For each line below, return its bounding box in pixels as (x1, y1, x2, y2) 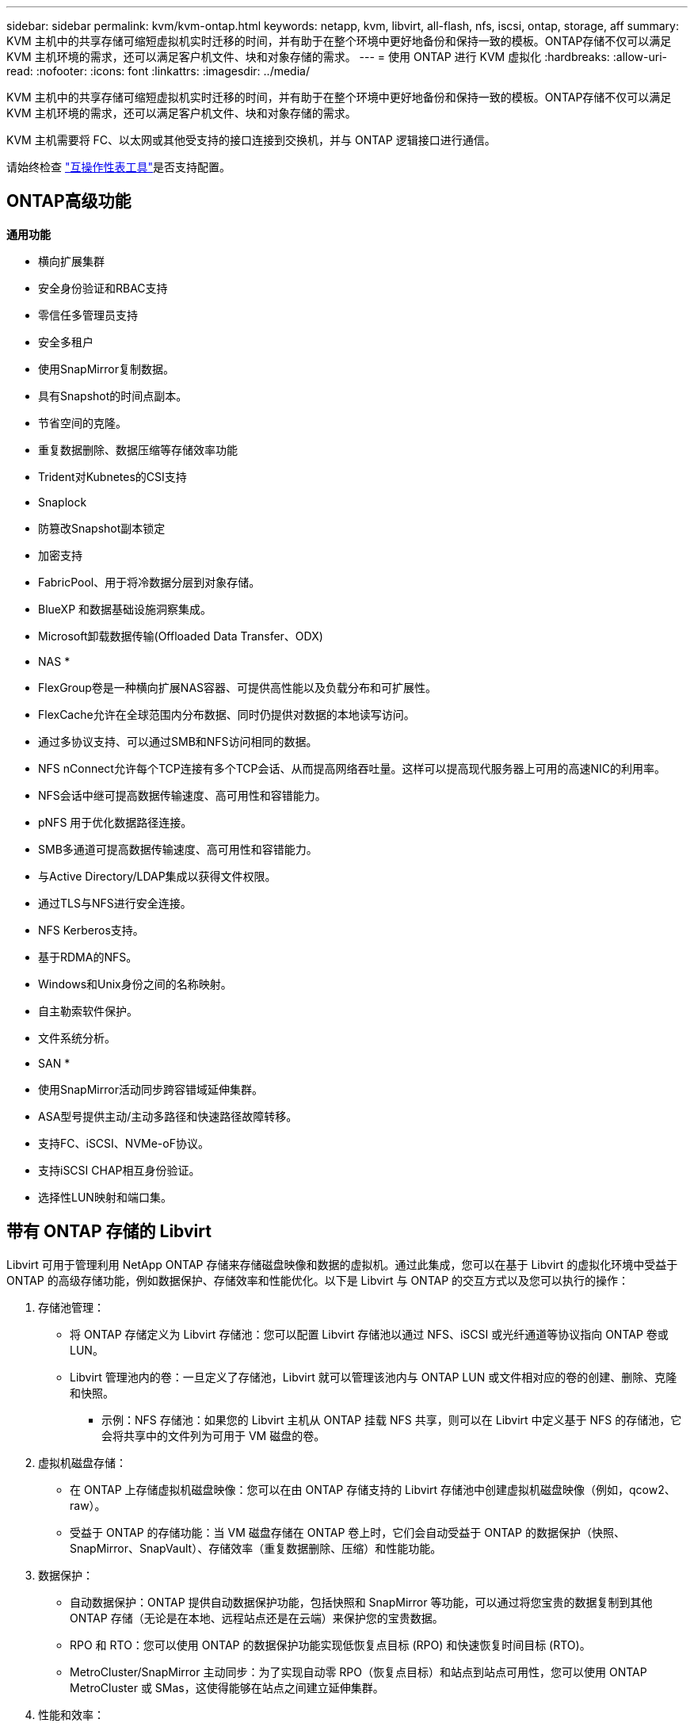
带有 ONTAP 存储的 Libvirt (6, 1221, 212, 1242)
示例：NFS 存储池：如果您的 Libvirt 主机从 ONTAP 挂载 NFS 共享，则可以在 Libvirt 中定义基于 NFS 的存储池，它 (101, 1412, 682, 1427)
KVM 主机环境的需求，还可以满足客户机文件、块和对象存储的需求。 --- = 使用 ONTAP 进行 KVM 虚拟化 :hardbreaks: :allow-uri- (6, 50, 667, 63)
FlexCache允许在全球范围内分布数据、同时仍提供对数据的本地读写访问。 (38, 707, 415, 721)
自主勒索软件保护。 (38, 1003, 138, 1018)
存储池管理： (38, 1300, 105, 1314)
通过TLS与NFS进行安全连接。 (38, 896, 192, 910)
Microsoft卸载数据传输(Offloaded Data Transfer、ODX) (38, 629, 323, 643)
